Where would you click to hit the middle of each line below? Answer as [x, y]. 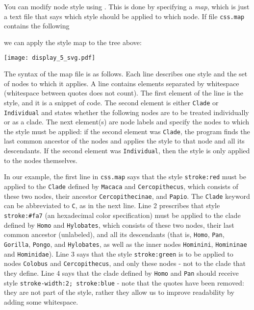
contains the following [37, 26]
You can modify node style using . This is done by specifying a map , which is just [127, 6]
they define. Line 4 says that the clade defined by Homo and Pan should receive [121, 273]
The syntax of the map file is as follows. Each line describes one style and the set [126, 74]
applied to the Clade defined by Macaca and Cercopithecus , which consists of [121, 186]
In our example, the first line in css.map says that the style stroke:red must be [125, 177]
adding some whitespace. [41, 301]
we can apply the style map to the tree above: [73, 42]
